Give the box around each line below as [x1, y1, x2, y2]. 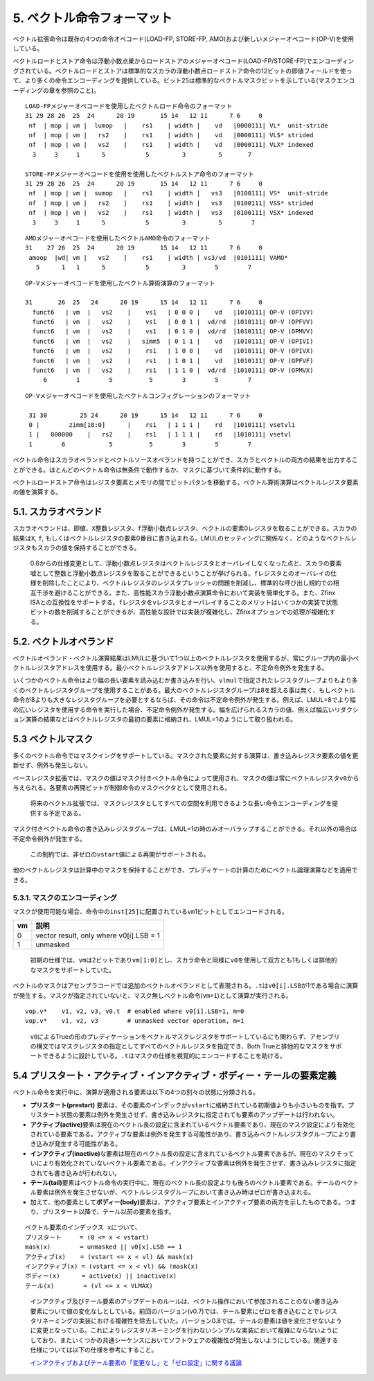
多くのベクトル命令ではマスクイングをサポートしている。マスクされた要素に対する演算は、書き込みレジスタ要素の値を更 [12, 751, 359, 759]
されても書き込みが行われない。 [30, 1168, 121, 1177]
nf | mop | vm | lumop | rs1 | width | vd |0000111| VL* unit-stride [28, 121, 328, 130]
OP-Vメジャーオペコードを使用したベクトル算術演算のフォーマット [25, 279, 216, 287]
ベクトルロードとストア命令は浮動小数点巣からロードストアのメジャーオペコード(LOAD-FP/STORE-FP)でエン [12, 57, 325, 65]
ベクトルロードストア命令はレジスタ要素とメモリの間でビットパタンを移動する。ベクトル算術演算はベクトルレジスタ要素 [12, 478, 359, 486]
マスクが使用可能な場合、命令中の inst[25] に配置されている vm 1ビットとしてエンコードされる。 [12, 907, 289, 915]
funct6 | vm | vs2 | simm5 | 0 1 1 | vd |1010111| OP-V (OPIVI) [32, 337, 314, 345]
